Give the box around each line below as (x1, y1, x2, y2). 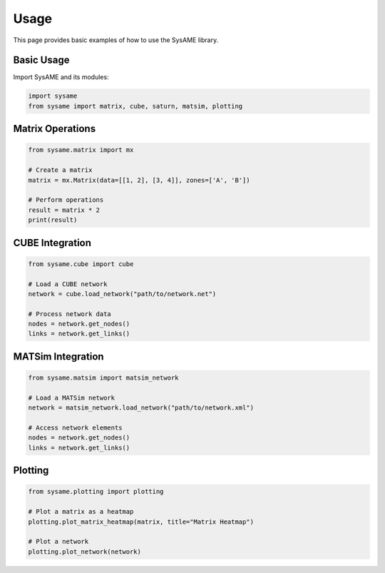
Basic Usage (13, 54, 70, 66)
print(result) (28, 216, 78, 224)
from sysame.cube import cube (28, 260, 134, 268)
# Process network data (28, 310, 112, 318)
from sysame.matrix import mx (28, 146, 134, 154)
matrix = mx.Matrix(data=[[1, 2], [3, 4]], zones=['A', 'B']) (28, 176, 250, 184)
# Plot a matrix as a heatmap (28, 507, 134, 516)
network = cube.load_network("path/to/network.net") (28, 290, 217, 298)
